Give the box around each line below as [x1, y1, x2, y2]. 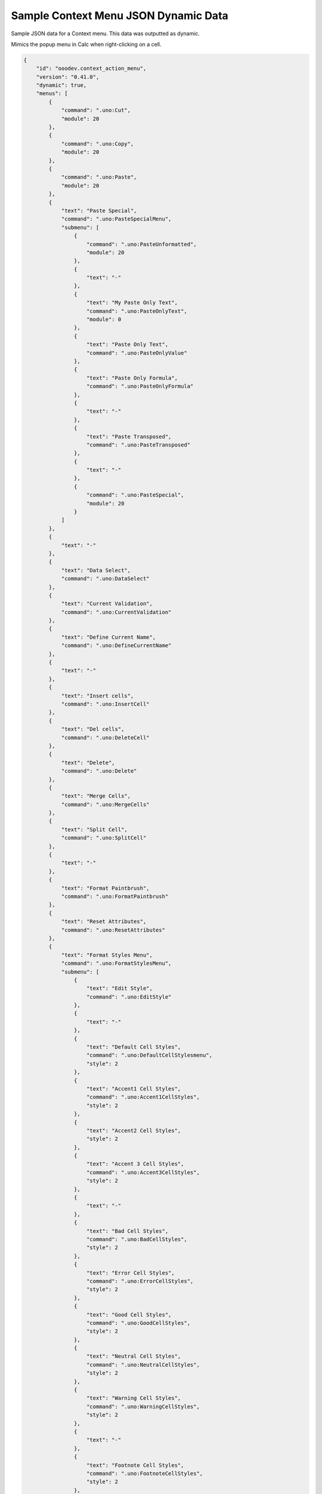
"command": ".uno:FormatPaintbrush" [61, 893, 169, 899]
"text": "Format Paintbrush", [61, 884, 150, 892]
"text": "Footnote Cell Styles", [86, 1462, 184, 1468]
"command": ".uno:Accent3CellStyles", [86, 1169, 200, 1175]
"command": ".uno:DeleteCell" [61, 734, 150, 741]
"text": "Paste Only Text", [86, 341, 169, 348]
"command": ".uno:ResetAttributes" [61, 926, 165, 933]
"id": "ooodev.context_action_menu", [36, 65, 147, 72]
